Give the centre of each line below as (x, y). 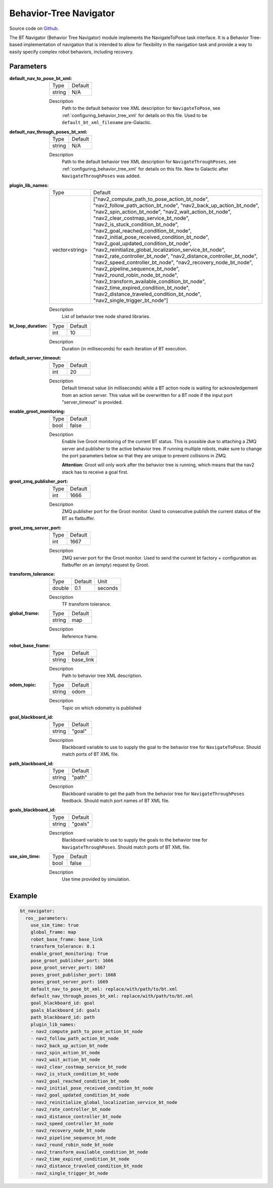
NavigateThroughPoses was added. (101, 176)
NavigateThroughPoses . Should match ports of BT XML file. (126, 847)
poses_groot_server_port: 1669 (69, 982)
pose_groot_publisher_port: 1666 (72, 961)
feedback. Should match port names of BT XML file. (116, 801)
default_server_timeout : (35, 358)
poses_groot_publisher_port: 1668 (73, 975)
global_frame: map (53, 932)
